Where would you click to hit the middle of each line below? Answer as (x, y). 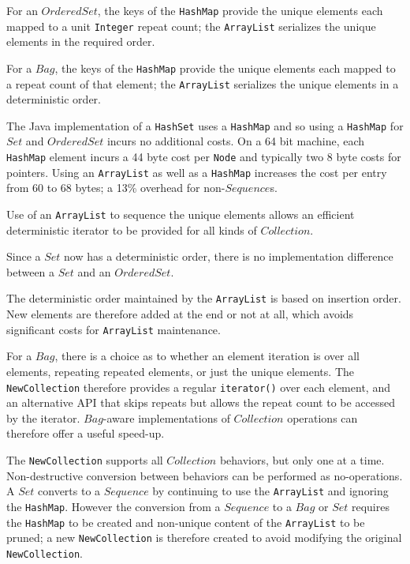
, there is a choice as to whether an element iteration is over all (207, 356)
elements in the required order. (81, 41)
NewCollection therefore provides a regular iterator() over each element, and (198, 387)
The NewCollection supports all (85, 459)
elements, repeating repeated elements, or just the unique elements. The (180, 371)
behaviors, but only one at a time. (302, 459)
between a (31, 271)
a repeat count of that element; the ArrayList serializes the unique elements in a (203, 83)
